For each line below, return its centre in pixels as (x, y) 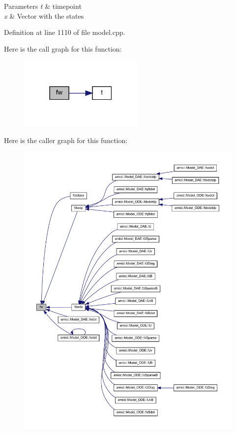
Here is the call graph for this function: (63, 48)
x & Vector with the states (44, 15)
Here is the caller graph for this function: (66, 140)
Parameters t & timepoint (43, 6)
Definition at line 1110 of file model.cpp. (65, 32)
